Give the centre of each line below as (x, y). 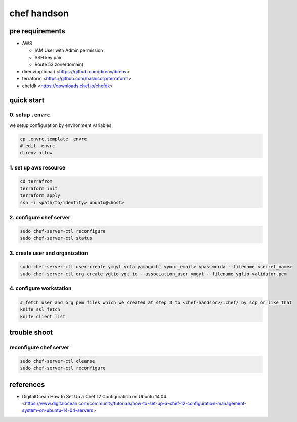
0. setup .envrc (30, 115)
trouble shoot (31, 333)
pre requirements (37, 31)
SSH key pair (48, 57)
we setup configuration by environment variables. (61, 125)
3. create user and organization (49, 253)
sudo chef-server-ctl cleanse (57, 361)
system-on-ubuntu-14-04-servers (58, 410)
